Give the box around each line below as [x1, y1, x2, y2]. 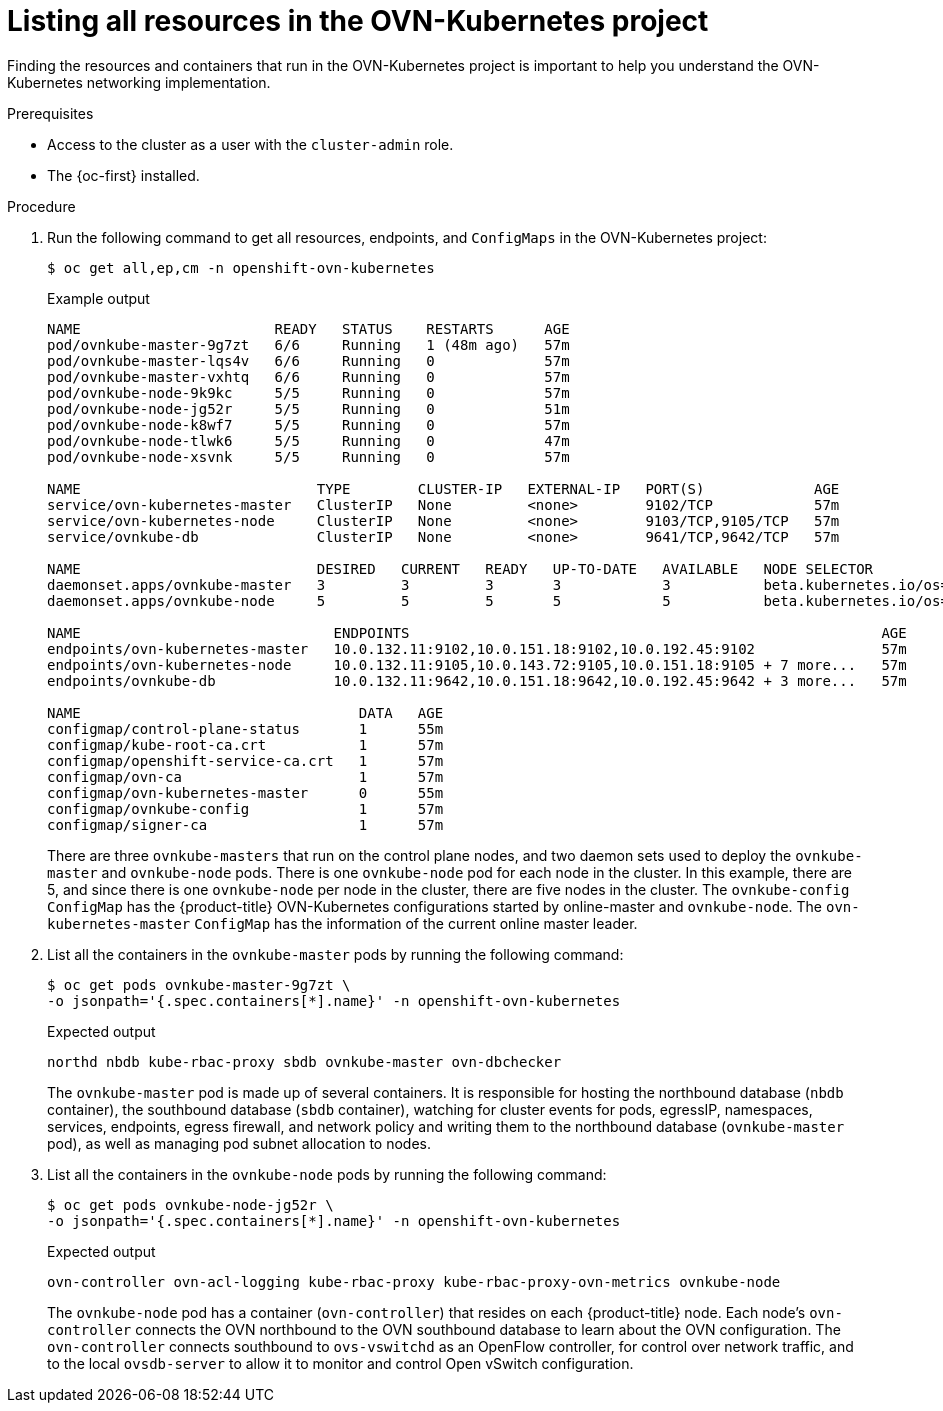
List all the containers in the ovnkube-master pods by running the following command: [47, 945, 624, 963]
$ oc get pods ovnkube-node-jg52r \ [47, 1196, 334, 1213]
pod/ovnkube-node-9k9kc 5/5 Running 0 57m [47, 384, 570, 401]
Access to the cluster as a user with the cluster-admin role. [47, 135, 454, 153]
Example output [47, 289, 150, 307]
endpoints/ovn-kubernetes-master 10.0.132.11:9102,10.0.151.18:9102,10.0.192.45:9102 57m [47, 640, 907, 657]
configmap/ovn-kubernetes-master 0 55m [47, 784, 444, 801]
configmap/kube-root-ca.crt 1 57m [47, 736, 444, 753]
